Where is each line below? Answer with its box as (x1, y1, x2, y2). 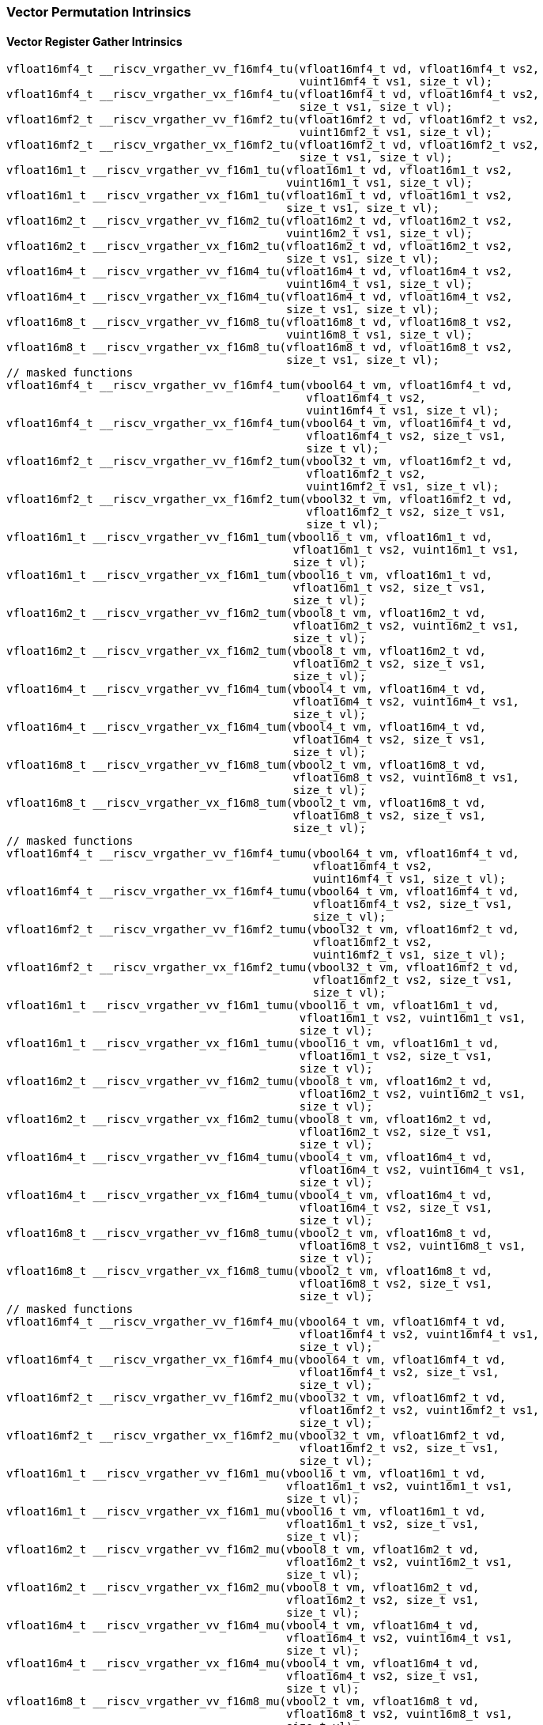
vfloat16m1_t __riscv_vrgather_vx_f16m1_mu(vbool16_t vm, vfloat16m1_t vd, (6, 1505, 486, 1519)
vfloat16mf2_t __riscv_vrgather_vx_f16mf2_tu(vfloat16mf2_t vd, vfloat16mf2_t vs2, (6, 138, 540, 152)
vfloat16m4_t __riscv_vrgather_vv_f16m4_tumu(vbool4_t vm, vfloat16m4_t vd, (6, 1151, 493, 1164)
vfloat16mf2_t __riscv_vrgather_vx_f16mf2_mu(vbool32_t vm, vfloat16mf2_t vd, (6, 1429, 507, 1443)
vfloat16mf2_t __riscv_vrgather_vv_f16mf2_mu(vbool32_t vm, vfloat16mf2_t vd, (6, 1391, 507, 1405)
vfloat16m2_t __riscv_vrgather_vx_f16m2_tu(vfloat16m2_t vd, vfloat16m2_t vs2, (6, 240, 513, 253)
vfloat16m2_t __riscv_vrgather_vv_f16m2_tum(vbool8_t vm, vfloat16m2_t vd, (6, 607, 486, 620)
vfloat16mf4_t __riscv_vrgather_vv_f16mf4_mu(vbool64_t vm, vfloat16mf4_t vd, (6, 1315, 507, 1329)
